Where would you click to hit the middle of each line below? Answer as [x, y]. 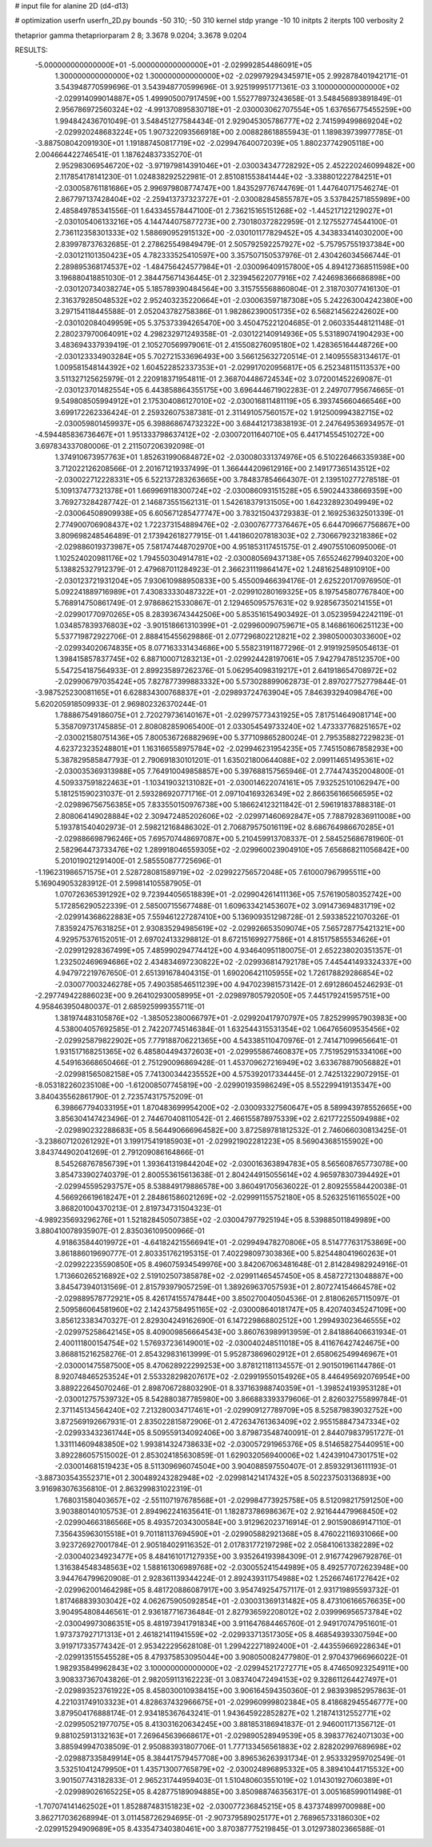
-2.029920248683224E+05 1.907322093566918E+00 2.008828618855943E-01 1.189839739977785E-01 [229, 131]
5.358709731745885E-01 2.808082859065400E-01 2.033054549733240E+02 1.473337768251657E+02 [228, 726]
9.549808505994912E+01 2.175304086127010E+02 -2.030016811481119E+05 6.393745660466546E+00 [228, 401]
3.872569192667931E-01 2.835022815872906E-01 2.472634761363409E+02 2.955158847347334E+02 [227, 1422]
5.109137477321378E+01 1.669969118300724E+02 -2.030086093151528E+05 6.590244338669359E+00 [229, 491]
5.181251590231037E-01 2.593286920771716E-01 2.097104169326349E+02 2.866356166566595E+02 [224, 793]
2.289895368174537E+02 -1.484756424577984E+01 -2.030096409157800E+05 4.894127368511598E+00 [232, 266]
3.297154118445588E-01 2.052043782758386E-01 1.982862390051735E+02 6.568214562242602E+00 [227, 312]
